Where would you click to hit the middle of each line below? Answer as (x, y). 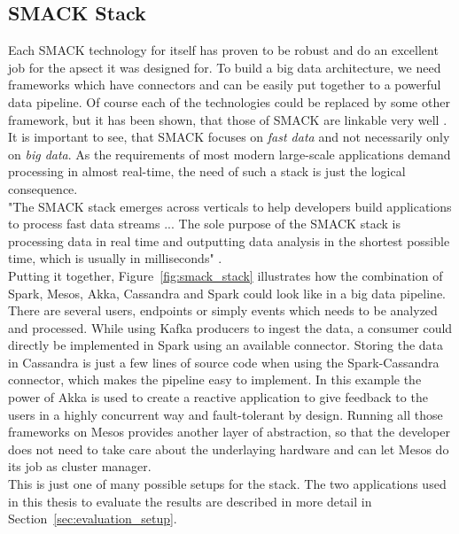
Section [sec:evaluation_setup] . (93, 519)
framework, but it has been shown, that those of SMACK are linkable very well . (228, 119)
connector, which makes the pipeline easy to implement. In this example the (215, 379)
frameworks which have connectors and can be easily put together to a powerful (225, 85)
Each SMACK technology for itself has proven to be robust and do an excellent (223, 50)
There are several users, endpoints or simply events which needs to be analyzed (223, 310)
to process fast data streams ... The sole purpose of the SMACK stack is (204, 224)
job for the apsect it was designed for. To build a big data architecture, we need (225, 67)
